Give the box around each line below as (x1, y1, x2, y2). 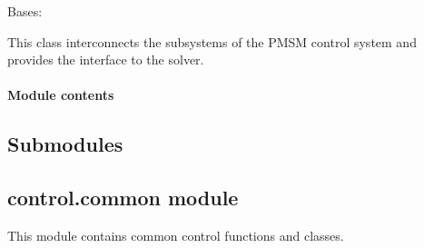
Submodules (7, 130, 123, 158)
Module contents (7, 85, 114, 104)
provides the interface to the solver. (7, 50, 204, 69)
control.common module (7, 184, 239, 212)
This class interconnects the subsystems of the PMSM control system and (7, 32, 417, 51)
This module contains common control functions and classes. (7, 225, 344, 244)
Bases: (7, 2, 43, 20)
